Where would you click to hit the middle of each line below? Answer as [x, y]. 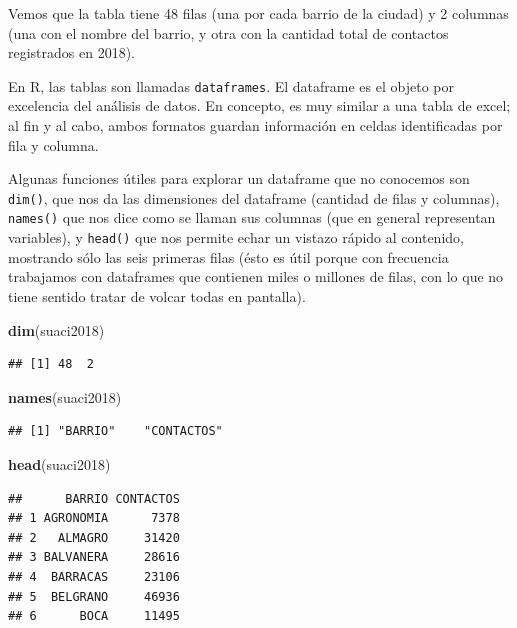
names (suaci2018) [65, 396]
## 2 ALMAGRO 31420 [94, 537]
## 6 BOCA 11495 [94, 616]
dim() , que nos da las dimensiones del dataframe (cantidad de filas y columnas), [254, 197]
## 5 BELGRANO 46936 [94, 596]
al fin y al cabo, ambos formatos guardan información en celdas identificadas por [255, 125]
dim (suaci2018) [56, 329]
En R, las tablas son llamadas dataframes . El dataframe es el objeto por [231, 85]
